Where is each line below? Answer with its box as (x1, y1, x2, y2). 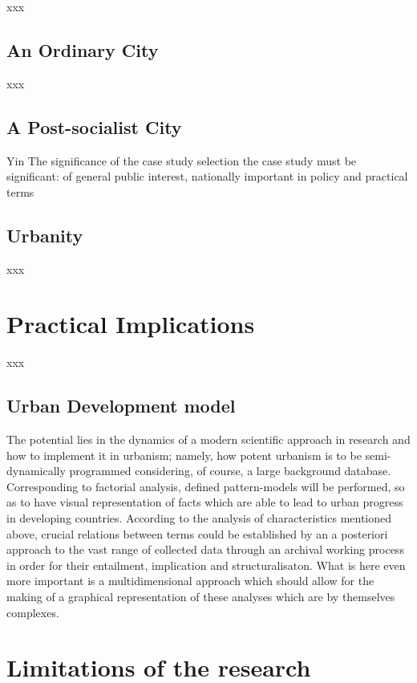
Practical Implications (6, 307, 255, 340)
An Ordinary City (6, 37, 159, 62)
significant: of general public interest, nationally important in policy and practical (6, 168, 408, 185)
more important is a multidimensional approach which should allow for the (6, 572, 374, 589)
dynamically (6, 462, 66, 479)
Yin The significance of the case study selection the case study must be (6, 152, 357, 169)
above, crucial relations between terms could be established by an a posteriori (6, 525, 388, 542)
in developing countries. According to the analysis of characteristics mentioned (6, 510, 392, 526)
